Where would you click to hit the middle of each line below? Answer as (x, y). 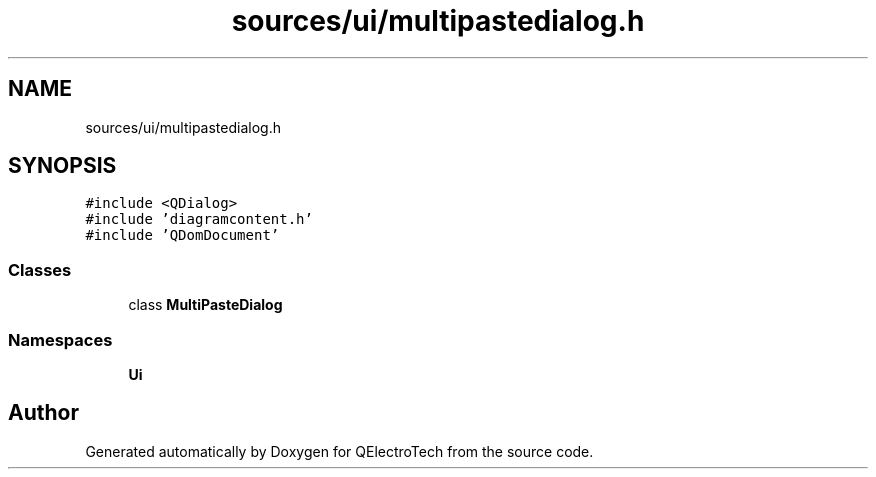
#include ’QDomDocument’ (182, 235)
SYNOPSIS (62, 166)
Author (43, 413)
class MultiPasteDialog (205, 305)
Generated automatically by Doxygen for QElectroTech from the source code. (339, 451)
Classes (40, 269)
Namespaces (60, 339)
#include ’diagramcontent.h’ (199, 219)
